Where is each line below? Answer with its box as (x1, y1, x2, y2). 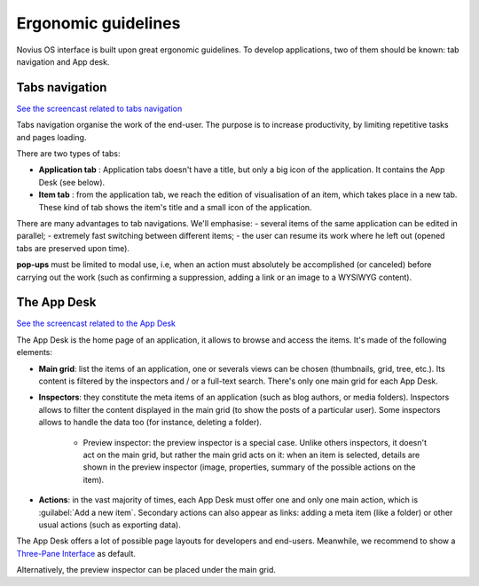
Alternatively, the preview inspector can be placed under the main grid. (16, 565, 277, 575)
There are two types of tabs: (16, 148, 121, 159)
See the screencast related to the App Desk (16, 318, 177, 329)
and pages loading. (16, 131, 87, 142)
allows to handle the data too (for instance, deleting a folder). (38, 417, 262, 428)
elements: (16, 347, 53, 358)
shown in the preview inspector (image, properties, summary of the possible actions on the (82, 462, 416, 472)
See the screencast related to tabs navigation (16, 103, 183, 114)
